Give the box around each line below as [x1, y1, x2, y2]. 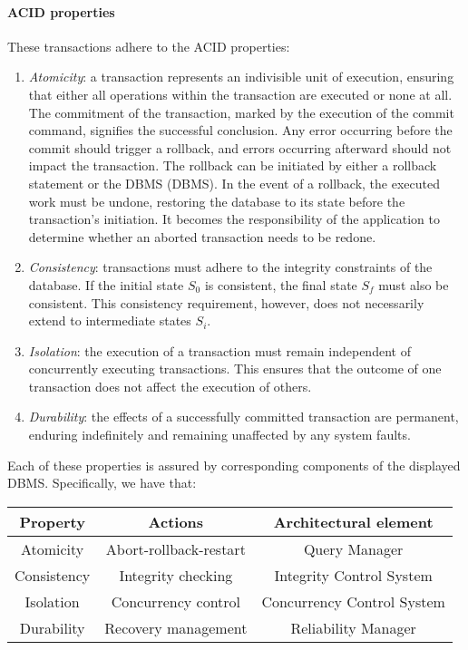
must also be [378, 275, 449, 294]
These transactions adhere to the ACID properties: [7, 36, 290, 55]
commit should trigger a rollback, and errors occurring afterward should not [28, 138, 452, 157]
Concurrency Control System [261, 590, 445, 612]
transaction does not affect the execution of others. [28, 376, 312, 395]
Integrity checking [119, 564, 233, 586]
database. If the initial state [28, 275, 184, 294]
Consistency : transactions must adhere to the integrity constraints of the [28, 257, 433, 276]
